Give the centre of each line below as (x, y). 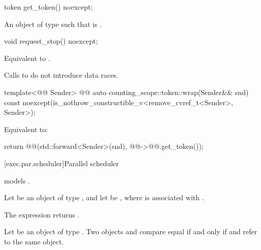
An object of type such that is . (53, 24)
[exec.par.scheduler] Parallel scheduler (62, 163)
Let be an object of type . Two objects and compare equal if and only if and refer (131, 231)
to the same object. (34, 241)
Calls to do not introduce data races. (61, 75)
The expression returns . (42, 214)
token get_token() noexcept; (48, 7)
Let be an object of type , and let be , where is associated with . (104, 197)
